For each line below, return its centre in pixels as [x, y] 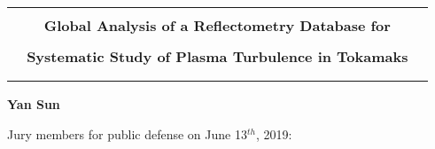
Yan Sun [34, 104]
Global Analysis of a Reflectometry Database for [217, 25]
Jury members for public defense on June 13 [127, 133]
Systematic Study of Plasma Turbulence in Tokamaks [217, 56]
